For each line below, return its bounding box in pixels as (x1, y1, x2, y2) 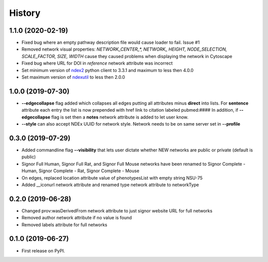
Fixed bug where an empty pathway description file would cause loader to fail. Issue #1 (21, 40, 200, 46)
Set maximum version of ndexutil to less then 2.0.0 (21, 74, 125, 80)
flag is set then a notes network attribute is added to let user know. (51, 114, 189, 120)
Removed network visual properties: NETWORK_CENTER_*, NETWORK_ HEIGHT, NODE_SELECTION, (21, 46, 227, 52)
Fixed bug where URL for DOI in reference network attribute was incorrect (21, 60, 173, 66)
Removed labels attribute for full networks (21, 221, 108, 228)
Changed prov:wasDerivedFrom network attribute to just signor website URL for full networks (21, 207, 213, 213)
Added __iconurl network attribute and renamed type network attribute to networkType (21, 182, 200, 188)
